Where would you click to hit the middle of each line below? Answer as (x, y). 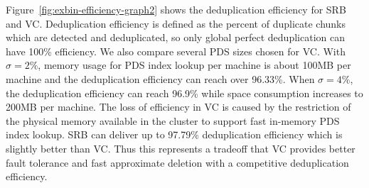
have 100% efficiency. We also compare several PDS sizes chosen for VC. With (176, 51)
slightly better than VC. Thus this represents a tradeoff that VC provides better (181, 148)
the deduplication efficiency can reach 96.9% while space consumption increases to (184, 93)
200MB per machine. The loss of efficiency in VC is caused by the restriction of (178, 107)
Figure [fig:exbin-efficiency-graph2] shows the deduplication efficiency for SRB (176, 9)
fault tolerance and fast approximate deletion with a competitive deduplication (177, 162)
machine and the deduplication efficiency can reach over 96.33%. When (160, 78)
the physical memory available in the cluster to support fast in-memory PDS (173, 120)
